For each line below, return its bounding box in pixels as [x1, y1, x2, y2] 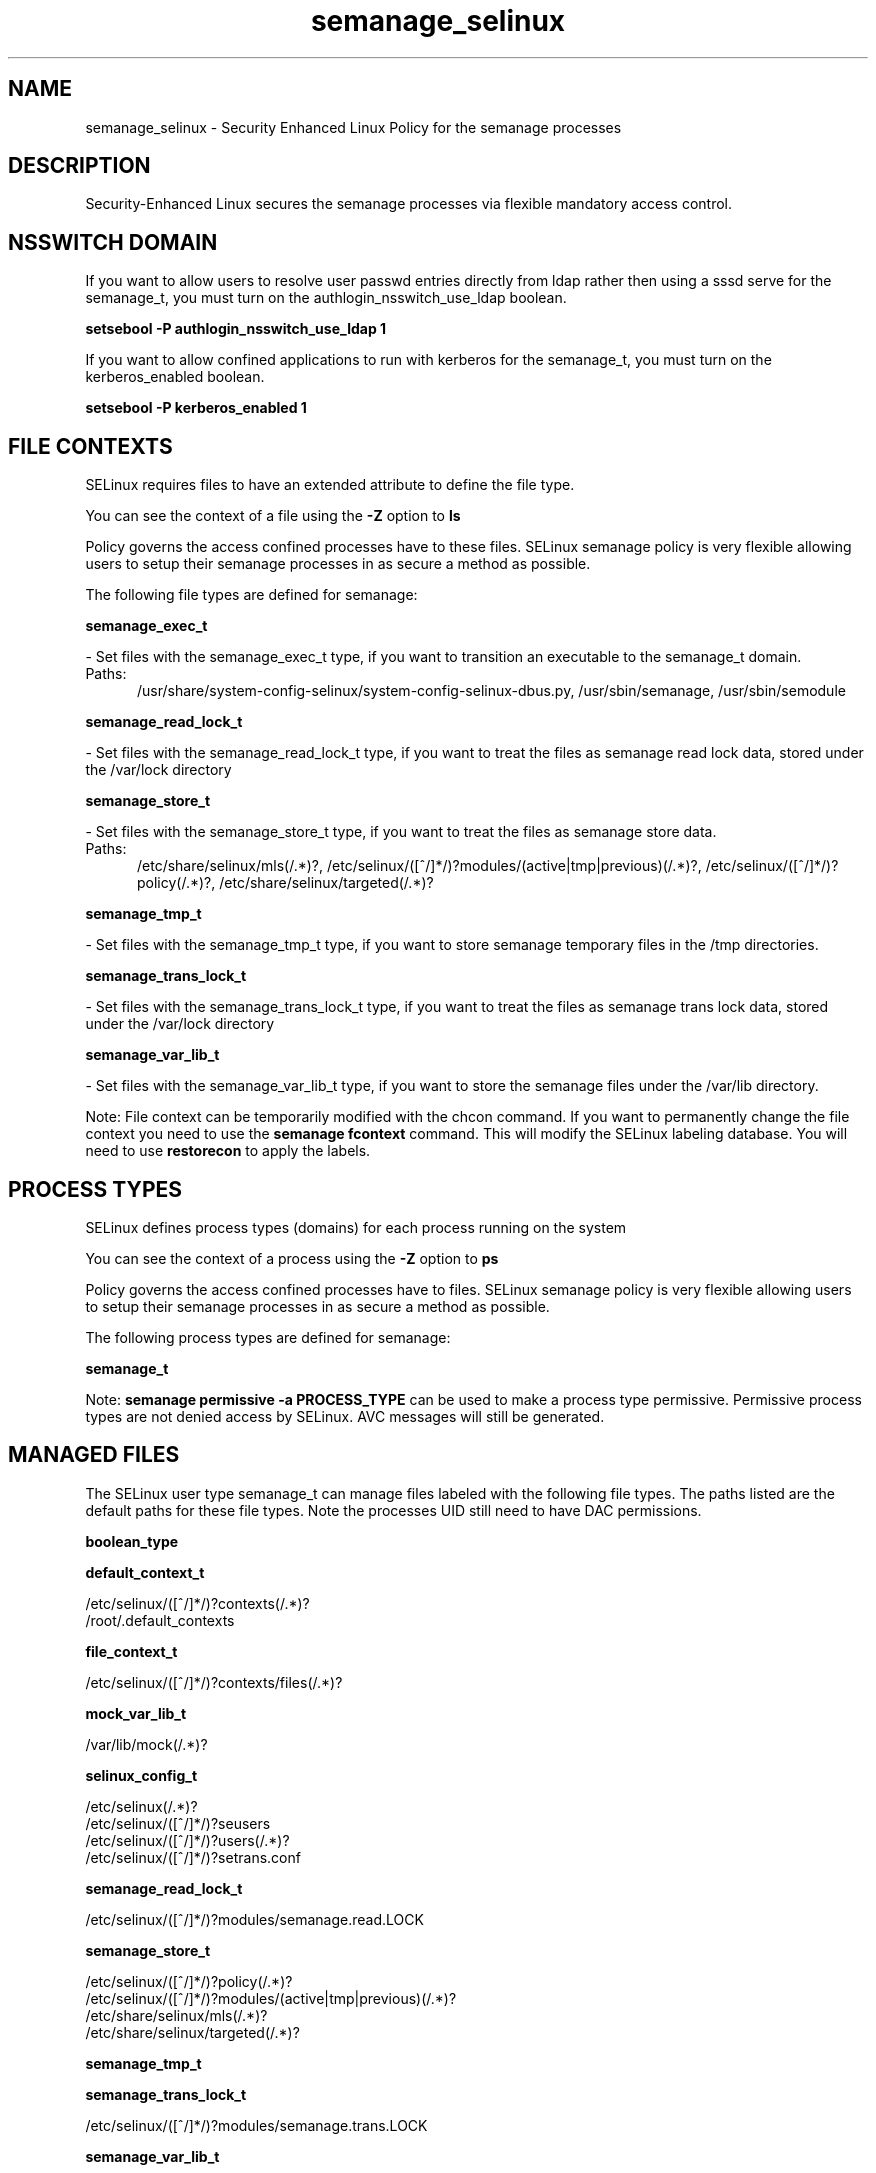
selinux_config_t [85, 1766, 198, 1784]
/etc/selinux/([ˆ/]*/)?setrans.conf [85, 1848, 301, 1866]
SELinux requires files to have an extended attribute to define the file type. [85, 476, 575, 494]
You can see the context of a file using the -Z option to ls [85, 507, 461, 525]
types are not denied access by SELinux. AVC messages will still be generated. [85, 1407, 605, 1425]
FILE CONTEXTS [8, 433, 173, 459]
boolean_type [85, 1532, 179, 1550]
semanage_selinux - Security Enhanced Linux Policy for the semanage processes [85, 118, 622, 136]
